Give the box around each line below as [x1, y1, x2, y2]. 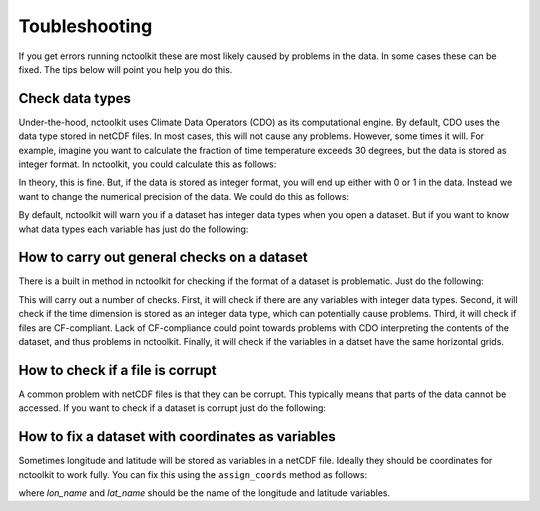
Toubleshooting [18, 15, 153, 37]
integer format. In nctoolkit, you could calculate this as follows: [18, 158, 277, 170]
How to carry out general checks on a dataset [18, 249, 309, 266]
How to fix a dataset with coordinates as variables [18, 428, 336, 445]
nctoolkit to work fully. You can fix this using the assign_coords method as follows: [18, 468, 368, 480]
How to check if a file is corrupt [18, 361, 217, 379]
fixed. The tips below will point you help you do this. [18, 63, 233, 75]
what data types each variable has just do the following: [18, 223, 249, 235]
